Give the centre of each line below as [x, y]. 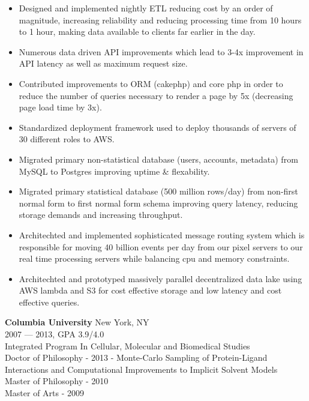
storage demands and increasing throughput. [101, 215]
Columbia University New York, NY [77, 322]
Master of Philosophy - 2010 [57, 381]
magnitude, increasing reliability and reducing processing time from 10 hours [160, 20]
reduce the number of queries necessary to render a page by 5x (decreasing [156, 95]
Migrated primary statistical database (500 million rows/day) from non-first [158, 191]
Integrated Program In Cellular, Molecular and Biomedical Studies [127, 345]
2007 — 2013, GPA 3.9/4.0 [55, 334]
